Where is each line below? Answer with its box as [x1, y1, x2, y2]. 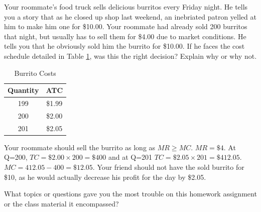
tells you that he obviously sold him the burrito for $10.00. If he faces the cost [4, 41, 245, 51]
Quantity [8, 85, 39, 95]
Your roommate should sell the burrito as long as [4, 142, 156, 152]
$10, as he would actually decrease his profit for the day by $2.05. [4, 171, 206, 182]
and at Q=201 [108, 152, 153, 162]
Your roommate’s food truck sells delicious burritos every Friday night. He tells [4, 2, 248, 12]
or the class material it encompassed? [4, 198, 119, 208]
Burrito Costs [14, 67, 56, 78]
